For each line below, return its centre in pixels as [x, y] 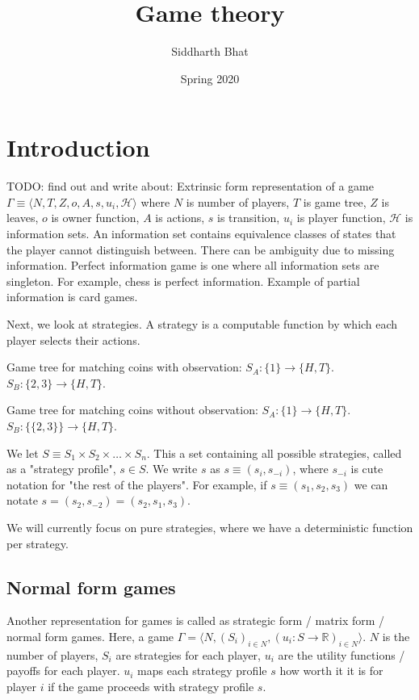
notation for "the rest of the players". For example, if [137, 484]
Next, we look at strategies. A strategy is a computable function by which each [202, 324]
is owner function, [95, 218]
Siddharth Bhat [210, 51]
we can [371, 484]
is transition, [249, 218]
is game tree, [335, 201]
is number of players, [238, 201]
